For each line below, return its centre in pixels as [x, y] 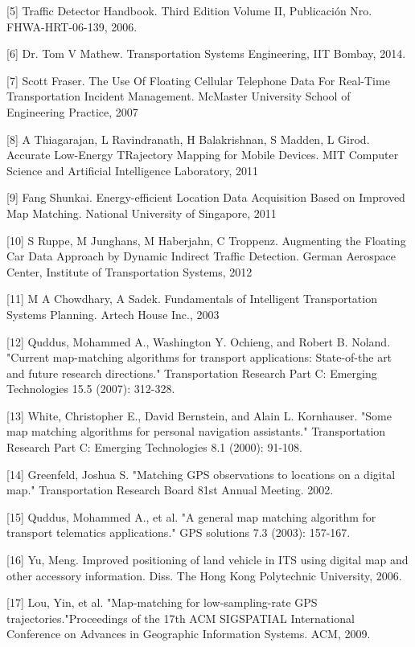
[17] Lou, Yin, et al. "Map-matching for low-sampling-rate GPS [162, 602]
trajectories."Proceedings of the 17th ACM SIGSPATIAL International [181, 618]
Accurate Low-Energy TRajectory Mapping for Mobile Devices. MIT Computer [203, 155]
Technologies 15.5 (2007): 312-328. [91, 389]
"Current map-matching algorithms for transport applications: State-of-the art [199, 357]
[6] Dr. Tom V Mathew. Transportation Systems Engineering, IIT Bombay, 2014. [206, 53]
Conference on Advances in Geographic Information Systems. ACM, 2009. [189, 634]
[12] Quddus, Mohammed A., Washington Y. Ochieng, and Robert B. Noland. [199, 341]
